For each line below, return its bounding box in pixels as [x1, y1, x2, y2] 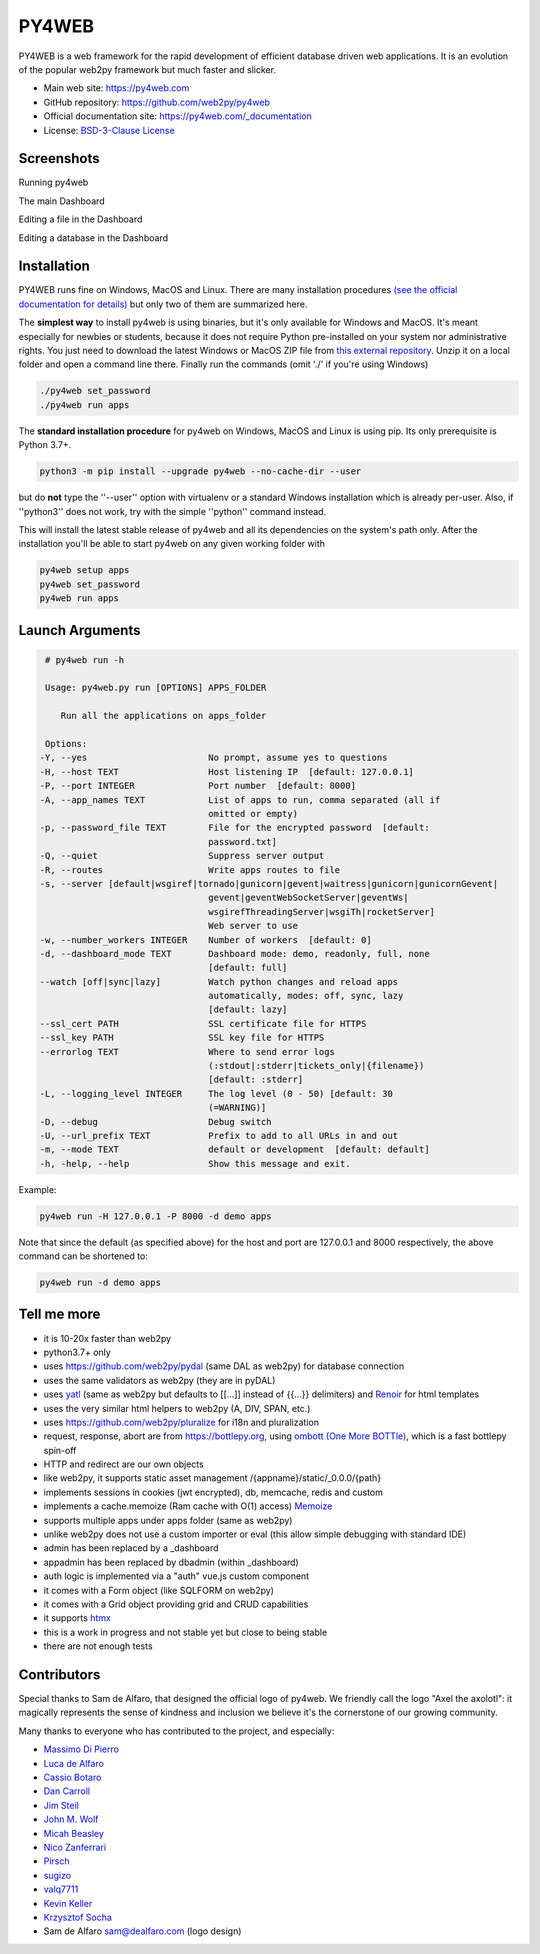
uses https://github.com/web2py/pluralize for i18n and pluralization [43, 1416, 320, 1428]
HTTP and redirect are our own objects [43, 1458, 204, 1470]
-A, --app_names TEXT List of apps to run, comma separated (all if [39, 794, 441, 805]
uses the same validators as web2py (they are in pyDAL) [43, 1374, 276, 1386]
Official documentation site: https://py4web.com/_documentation [43, 110, 312, 122]
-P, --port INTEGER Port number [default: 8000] [39, 780, 357, 792]
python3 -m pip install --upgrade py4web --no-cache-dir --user [39, 466, 362, 477]
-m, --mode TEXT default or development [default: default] [39, 1144, 430, 1155]
